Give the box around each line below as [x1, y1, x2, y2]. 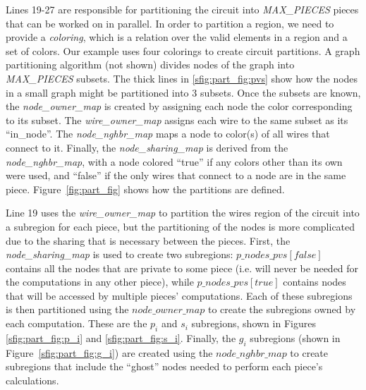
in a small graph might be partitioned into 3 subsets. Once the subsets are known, [6, 85, 361, 99]
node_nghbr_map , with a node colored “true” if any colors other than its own [6, 154, 343, 169]
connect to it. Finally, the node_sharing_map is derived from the [6, 140, 288, 154]
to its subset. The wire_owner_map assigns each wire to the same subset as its [6, 112, 348, 127]
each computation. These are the [6, 316, 147, 331]
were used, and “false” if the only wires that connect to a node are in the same [6, 168, 346, 183]
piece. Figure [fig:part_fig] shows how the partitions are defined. [6, 181, 285, 196]
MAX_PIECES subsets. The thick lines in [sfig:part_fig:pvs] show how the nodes [6, 71, 358, 85]
